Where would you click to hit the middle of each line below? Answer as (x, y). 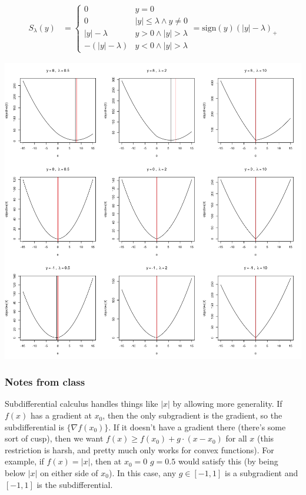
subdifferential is (34, 427)
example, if (24, 461)
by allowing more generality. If (227, 404)
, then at (106, 461)
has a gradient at (61, 415)
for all (236, 438)
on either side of (69, 473)
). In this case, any (143, 473)
